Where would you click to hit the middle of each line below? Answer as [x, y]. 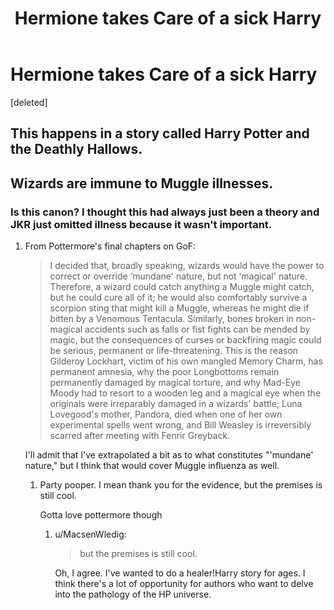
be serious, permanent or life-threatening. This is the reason [174, 351]
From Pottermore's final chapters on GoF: [110, 246]
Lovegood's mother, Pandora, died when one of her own [166, 414]
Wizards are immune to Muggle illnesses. [142, 183]
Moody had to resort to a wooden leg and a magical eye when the [185, 393]
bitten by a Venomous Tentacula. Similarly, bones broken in [171, 319]
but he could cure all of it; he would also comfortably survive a [178, 298]
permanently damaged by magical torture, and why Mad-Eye [175, 383]
